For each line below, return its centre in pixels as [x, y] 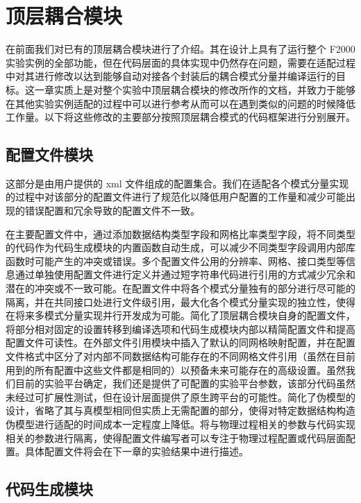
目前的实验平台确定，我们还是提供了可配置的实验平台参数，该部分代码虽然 [185, 383]
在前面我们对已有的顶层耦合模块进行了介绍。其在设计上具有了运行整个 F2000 [180, 49]
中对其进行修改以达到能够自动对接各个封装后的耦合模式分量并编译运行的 [171, 76]
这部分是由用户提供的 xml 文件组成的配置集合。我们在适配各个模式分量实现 [177, 183]
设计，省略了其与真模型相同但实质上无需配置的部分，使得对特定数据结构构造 [180, 410]
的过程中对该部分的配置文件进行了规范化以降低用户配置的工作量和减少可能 [176, 197]
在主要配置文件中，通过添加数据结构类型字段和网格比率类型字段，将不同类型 [180, 233]
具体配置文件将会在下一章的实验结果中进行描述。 [136, 451]
